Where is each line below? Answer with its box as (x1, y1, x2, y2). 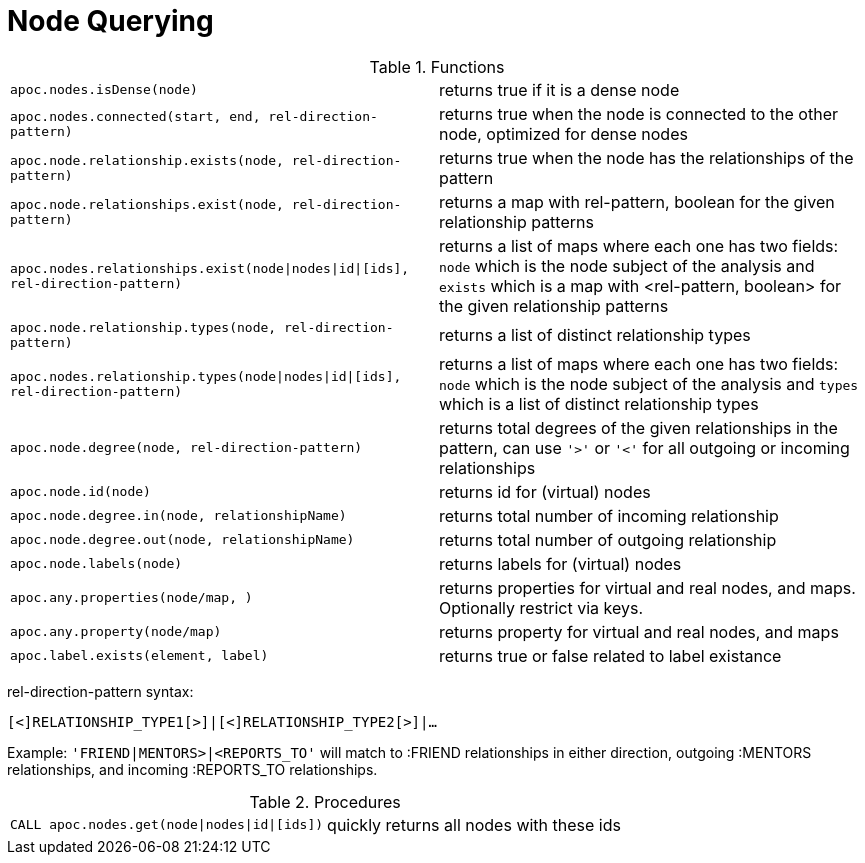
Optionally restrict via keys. (439, 597, 644, 618)
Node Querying (7, 4, 214, 38)
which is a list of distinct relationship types (439, 393, 759, 414)
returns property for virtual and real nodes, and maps (439, 621, 839, 642)
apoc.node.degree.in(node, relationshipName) (10, 508, 347, 524)
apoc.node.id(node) (10, 484, 151, 500)
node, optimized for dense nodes (439, 123, 688, 144)
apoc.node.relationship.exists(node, (10, 152, 284, 168)
